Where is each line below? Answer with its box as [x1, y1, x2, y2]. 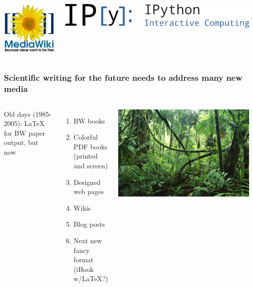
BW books [73, 115, 105, 126]
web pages [73, 186, 104, 197]
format [73, 254, 94, 265]
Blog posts [73, 219, 105, 229]
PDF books [73, 141, 108, 151]
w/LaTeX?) [73, 273, 108, 284]
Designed [73, 177, 101, 187]
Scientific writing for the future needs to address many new [4, 72, 242, 84]
